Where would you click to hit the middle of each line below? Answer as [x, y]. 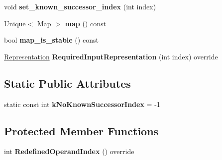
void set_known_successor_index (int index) [80, 6]
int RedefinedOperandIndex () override [69, 151]
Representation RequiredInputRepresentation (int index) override [111, 56]
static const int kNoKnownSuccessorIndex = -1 [82, 104]
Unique [15, 23]
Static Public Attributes [67, 83]
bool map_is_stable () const [51, 40]
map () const [85, 23]
